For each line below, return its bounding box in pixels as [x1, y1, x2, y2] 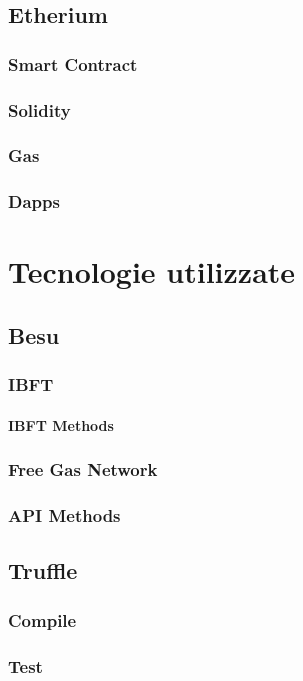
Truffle [8, 555, 78, 586]
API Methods [8, 503, 121, 528]
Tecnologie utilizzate [8, 251, 296, 292]
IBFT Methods [8, 414, 114, 435]
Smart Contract [8, 51, 138, 76]
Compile [8, 607, 77, 632]
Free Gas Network [8, 457, 158, 482]
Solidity [8, 97, 71, 122]
